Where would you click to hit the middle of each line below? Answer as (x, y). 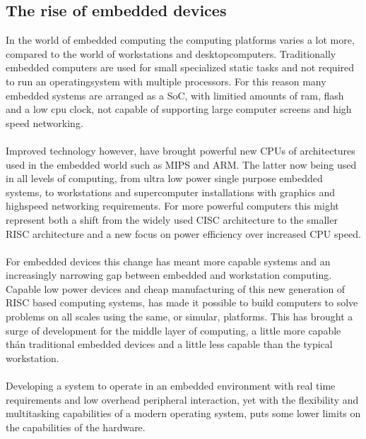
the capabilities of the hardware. (76, 427)
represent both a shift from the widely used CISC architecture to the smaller (172, 219)
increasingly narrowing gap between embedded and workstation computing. (169, 275)
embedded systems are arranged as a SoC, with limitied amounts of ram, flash (175, 95)
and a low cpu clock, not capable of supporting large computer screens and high (179, 109)
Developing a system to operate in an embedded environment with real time (171, 386)
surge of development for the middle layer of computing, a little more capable (173, 330)
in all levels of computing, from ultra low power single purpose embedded (164, 178)
